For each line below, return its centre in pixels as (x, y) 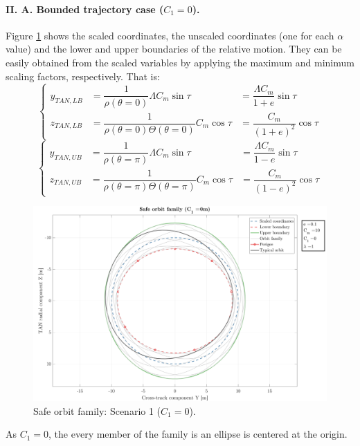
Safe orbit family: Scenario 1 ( (97, 410)
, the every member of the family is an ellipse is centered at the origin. (198, 434)
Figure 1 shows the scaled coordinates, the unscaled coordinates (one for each (170, 35)
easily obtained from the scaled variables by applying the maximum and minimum (180, 62)
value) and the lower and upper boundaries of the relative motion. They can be (174, 49)
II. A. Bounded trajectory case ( (85, 9)
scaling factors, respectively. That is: (83, 76)
